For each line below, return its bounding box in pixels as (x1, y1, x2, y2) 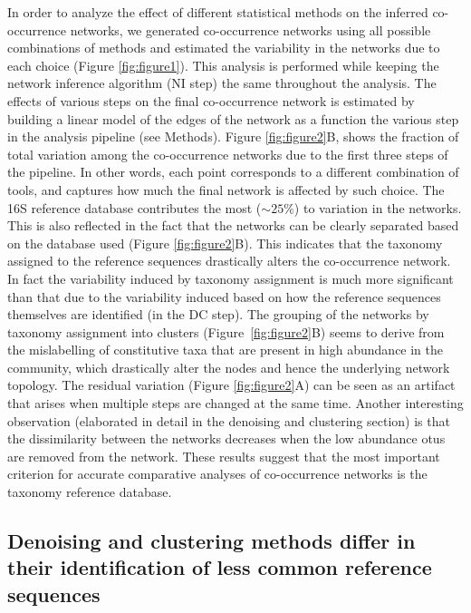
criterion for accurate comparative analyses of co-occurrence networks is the (7, 464, 428, 483)
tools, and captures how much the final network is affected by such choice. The (7, 180, 445, 199)
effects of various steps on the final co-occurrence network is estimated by (7, 91, 415, 110)
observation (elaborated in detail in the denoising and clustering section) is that (7, 411, 450, 430)
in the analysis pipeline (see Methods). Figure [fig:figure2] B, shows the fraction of (7, 127, 459, 146)
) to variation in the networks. (293, 198, 462, 217)
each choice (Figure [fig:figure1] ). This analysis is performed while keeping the (7, 55, 439, 74)
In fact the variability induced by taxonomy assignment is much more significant (7, 268, 454, 287)
